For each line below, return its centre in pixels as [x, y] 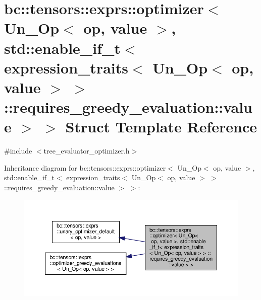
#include [18, 151]
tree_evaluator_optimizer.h [87, 151]
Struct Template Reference [161, 127]
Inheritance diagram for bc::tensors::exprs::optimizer [85, 167]
